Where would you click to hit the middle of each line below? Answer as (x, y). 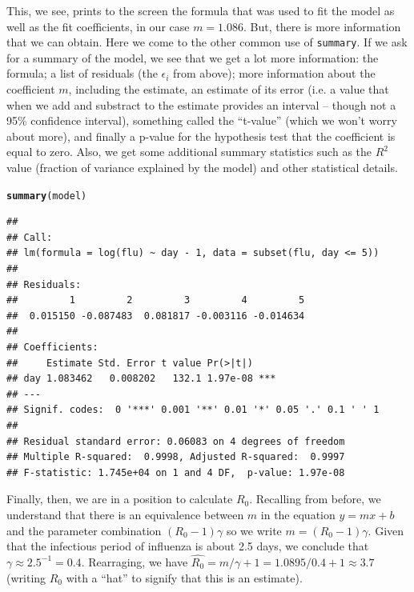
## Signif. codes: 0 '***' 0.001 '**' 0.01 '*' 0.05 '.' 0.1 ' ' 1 (193, 410)
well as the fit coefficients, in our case (98, 26)
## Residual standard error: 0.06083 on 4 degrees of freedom (176, 441)
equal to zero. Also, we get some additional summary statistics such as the (189, 152)
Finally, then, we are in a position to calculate (120, 499)
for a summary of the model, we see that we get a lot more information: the (193, 57)
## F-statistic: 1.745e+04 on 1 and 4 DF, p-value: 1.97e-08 (176, 472)
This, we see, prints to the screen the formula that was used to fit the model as (201, 10)
